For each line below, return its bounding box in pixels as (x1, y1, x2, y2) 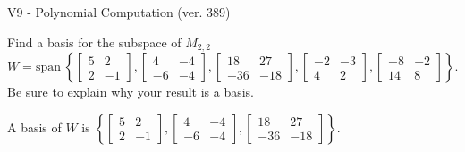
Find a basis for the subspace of (7, 32, 182, 51)
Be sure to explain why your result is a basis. (7, 82, 255, 101)
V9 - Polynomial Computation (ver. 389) (7, 3, 231, 21)
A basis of (7, 117, 62, 136)
